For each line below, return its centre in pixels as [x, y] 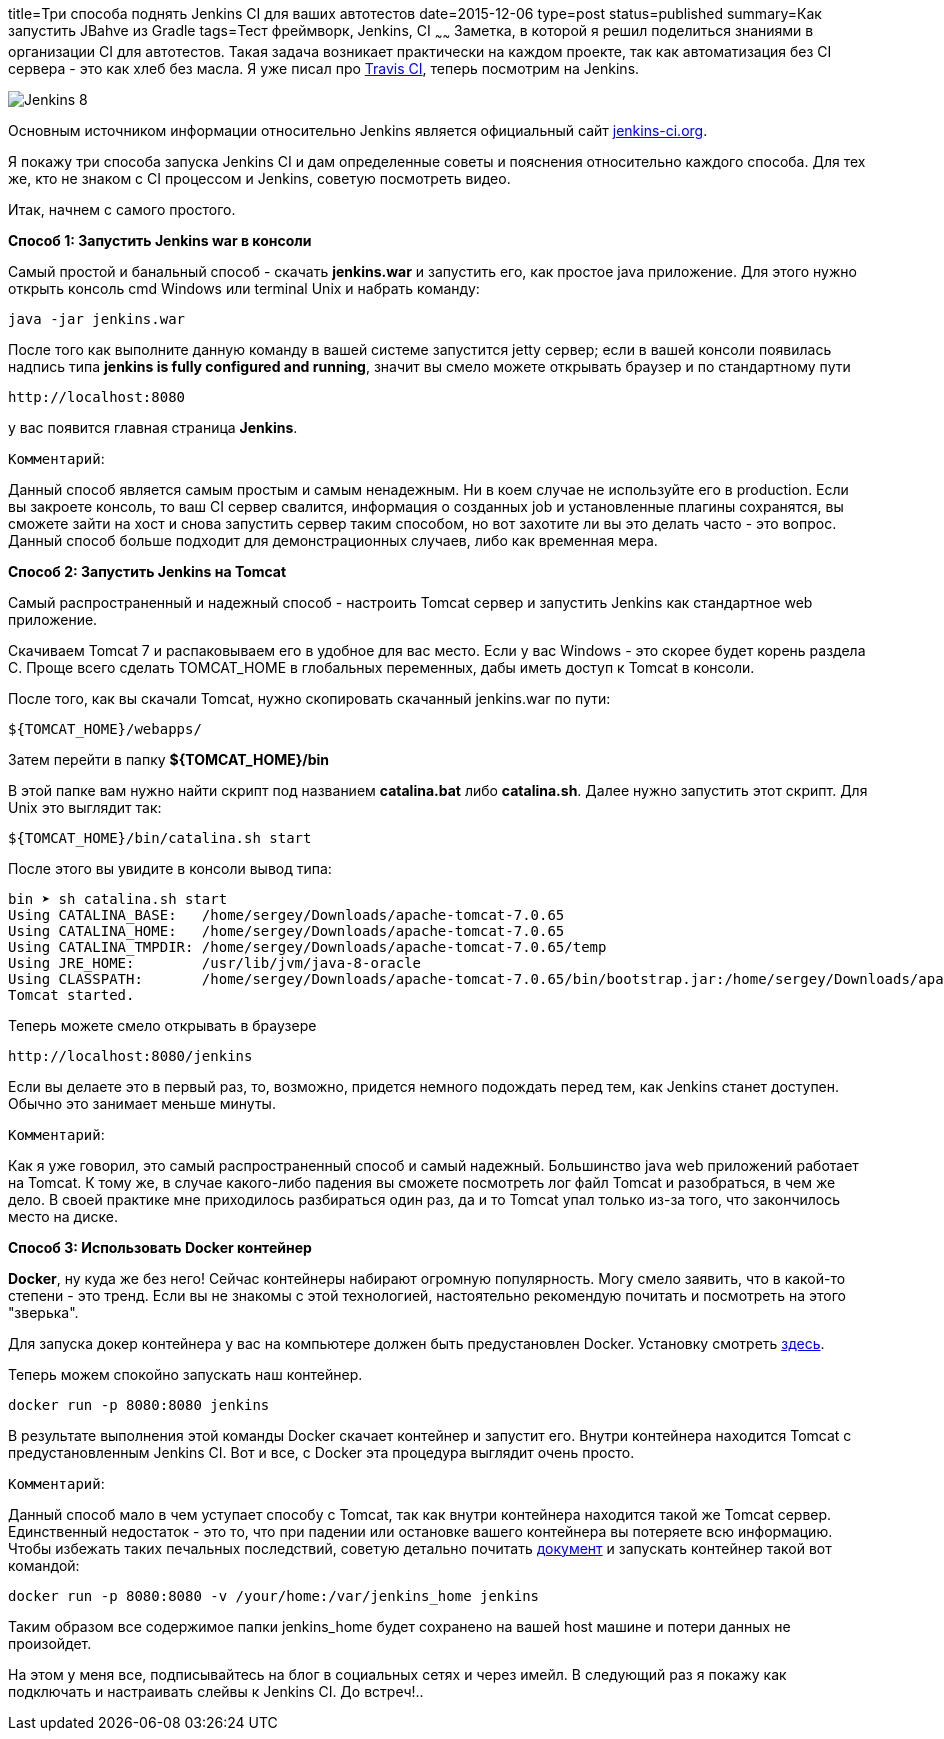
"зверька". [43, 1312]
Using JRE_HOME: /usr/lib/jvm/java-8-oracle [215, 962]
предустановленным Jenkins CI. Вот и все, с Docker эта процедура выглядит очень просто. [321, 1452]
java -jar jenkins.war [97, 318]
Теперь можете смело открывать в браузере [162, 1025]
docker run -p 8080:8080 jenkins [139, 1404]
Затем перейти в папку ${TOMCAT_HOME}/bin [169, 759]
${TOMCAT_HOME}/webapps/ [105, 728]
